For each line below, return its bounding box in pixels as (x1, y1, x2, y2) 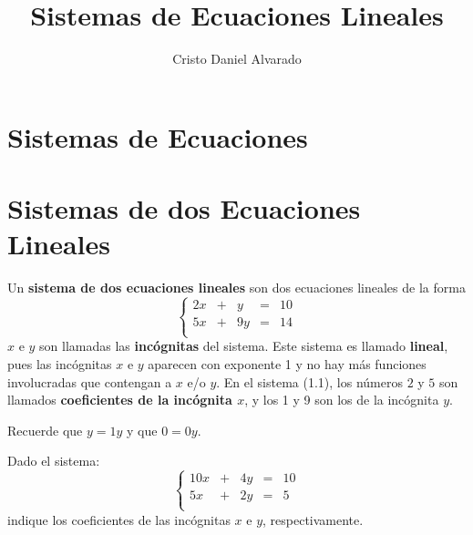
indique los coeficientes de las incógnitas (7, 509, 231, 529)
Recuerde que (7, 420, 83, 439)
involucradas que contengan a (7, 372, 172, 391)
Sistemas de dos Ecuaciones (7, 190, 361, 227)
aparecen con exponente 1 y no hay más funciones (148, 355, 427, 373)
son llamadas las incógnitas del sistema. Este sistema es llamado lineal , (39, 336, 448, 355)
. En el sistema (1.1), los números (216, 372, 403, 391)
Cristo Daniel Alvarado (172, 49, 302, 68)
